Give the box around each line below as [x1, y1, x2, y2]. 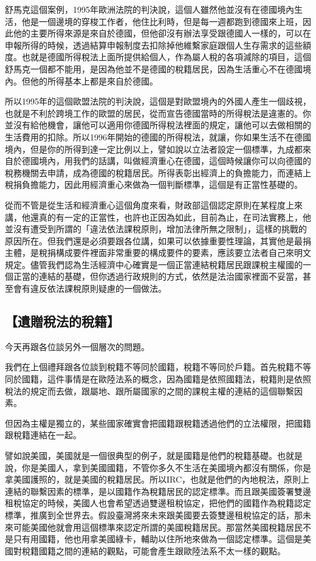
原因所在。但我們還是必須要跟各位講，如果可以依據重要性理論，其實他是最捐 [5, 234, 311, 247]
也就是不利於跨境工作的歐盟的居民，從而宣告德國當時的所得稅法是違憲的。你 [5, 106, 311, 119]
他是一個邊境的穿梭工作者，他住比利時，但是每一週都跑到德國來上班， [21, 15, 303, 27]
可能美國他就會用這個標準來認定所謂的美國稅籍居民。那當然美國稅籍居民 [13, 520, 303, 533]
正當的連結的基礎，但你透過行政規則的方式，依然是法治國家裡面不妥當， [13, 270, 303, 283]
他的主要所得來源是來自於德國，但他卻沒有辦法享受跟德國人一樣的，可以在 [13, 27, 311, 40]
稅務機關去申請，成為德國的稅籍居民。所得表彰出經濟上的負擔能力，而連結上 [5, 166, 311, 179]
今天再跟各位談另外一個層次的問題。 [5, 340, 149, 353]
